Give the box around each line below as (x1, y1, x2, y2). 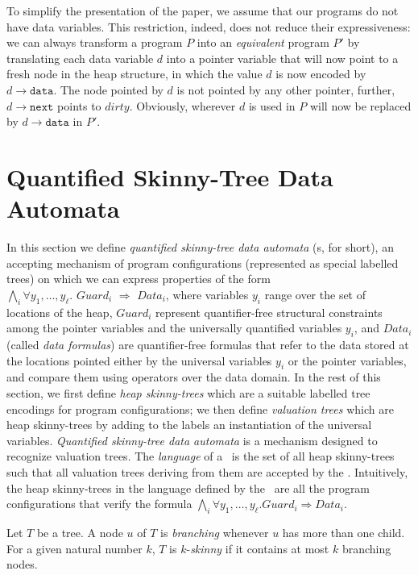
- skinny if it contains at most (186, 540, 329, 556)
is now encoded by (275, 65, 366, 82)
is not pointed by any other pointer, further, (176, 81, 395, 98)
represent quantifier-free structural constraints (155, 303, 383, 320)
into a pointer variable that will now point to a (166, 49, 399, 66)
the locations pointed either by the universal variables (6, 352, 272, 369)
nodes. (6, 556, 38, 573)
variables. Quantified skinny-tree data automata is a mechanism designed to (6, 431, 378, 448)
